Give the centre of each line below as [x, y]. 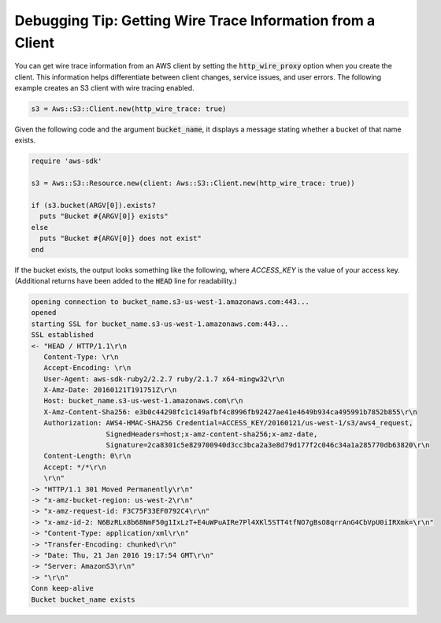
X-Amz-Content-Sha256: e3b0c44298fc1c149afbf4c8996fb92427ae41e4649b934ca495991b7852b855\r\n [230, 412]
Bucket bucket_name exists [83, 599]
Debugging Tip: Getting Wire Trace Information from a [195, 20]
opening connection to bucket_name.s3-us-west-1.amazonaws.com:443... [170, 302]
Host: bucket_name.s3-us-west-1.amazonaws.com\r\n [143, 401]
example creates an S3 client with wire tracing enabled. [104, 88]
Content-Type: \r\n [81, 357]
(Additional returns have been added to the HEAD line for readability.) [126, 280]
